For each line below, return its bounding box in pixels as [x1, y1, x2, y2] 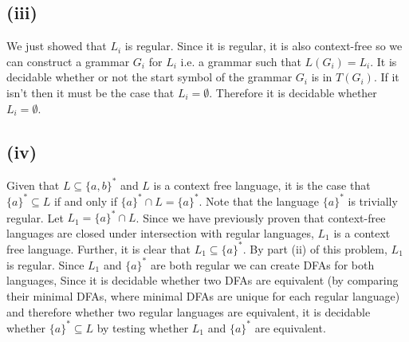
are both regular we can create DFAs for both [150, 256, 375, 273]
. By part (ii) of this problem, [242, 240, 387, 257]
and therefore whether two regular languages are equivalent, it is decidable [6, 303, 371, 320]
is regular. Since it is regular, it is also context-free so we [124, 37, 403, 54]
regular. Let [6, 209, 64, 226]
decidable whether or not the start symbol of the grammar [6, 69, 293, 85]
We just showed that [6, 37, 107, 54]
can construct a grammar [6, 53, 130, 69]
